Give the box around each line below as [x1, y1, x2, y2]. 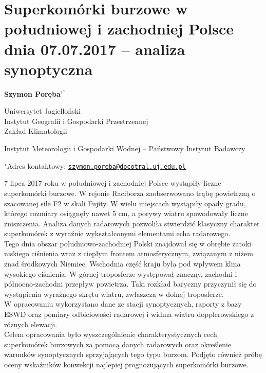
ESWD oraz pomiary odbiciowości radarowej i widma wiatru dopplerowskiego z [4, 309, 254, 319]
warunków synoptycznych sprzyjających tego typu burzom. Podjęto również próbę [4, 349, 262, 360]
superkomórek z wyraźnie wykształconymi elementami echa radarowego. [4, 228, 231, 239]
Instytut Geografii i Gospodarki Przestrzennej [4, 115, 148, 126]
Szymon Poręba [4, 88, 61, 99]
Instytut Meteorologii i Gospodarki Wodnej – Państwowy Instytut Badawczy [4, 143, 245, 154]
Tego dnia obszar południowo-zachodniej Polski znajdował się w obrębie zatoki [4, 238, 252, 248]
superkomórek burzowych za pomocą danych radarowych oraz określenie [4, 339, 232, 349]
